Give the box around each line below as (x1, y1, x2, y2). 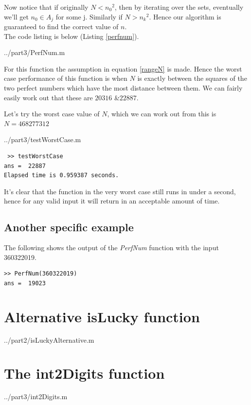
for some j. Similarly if (55, 11, 123, 21)
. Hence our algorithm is (149, 11, 221, 21)
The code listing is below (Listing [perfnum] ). (4, 31, 139, 41)
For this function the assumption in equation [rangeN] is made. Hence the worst (4, 63, 242, 74)
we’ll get (4, 11, 29, 21)
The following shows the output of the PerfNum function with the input (4, 242, 219, 253)
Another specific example (4, 220, 134, 235)
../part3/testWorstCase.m (4, 134, 81, 145)
